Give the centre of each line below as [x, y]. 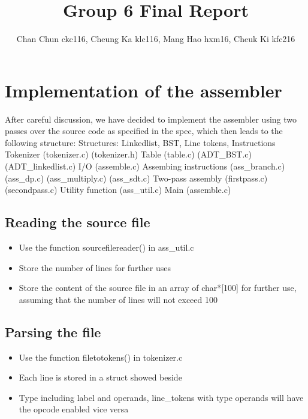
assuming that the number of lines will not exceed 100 [118, 299]
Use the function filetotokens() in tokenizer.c [101, 357]
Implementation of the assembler [144, 90]
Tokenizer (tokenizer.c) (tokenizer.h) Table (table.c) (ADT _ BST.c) [128, 154]
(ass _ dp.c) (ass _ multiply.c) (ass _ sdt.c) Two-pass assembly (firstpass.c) [136, 178]
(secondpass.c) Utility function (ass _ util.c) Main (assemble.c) [118, 190]
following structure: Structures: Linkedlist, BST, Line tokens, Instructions [140, 142]
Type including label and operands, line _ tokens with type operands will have [161, 397]
